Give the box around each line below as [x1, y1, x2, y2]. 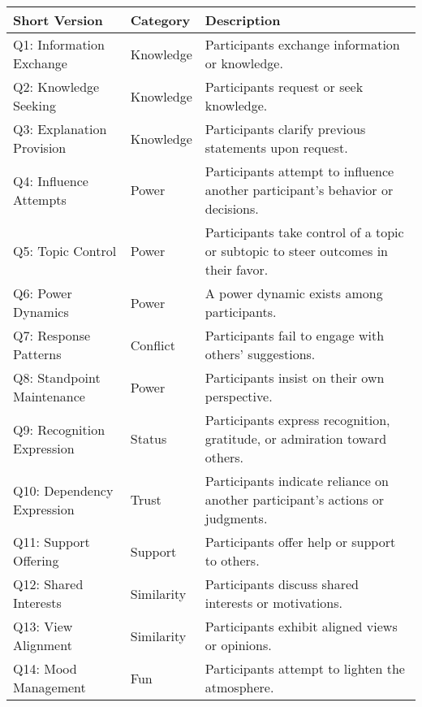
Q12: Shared [13, 575, 84, 593]
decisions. [205, 199, 259, 218]
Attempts [13, 189, 67, 209]
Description [205, 11, 281, 29]
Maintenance [13, 387, 85, 406]
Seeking [13, 96, 56, 115]
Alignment [13, 635, 72, 654]
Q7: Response [13, 326, 91, 345]
